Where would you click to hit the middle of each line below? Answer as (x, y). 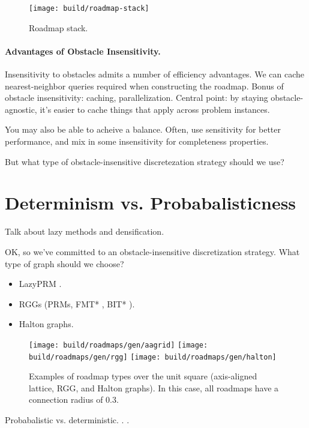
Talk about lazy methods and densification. (85, 231)
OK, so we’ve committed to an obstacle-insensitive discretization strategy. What (152, 251)
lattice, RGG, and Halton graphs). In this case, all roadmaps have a (154, 387)
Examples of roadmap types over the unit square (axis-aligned (143, 376)
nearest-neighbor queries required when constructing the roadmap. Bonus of (144, 86)
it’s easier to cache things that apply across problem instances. (155, 109)
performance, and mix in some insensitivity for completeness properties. (137, 141)
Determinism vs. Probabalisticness (151, 203)
